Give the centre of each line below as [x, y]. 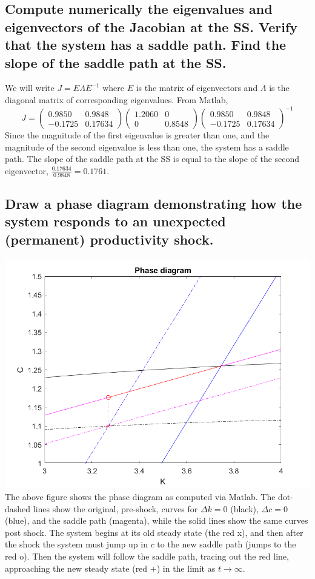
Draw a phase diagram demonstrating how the [154, 204]
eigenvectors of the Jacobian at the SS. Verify [151, 26]
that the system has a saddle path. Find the [146, 45]
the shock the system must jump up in [76, 544]
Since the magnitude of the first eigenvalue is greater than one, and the [137, 135]
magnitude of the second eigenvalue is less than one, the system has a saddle [147, 147]
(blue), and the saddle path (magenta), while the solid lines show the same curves [157, 520]
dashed [18, 508]
